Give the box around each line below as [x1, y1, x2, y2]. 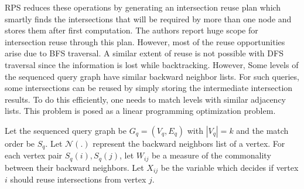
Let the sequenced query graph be [5, 124, 127, 136]
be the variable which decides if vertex [160, 161, 299, 173]
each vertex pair [5, 149, 63, 161]
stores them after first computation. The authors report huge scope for [5, 24, 258, 36]
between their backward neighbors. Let [5, 161, 144, 173]
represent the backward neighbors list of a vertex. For [93, 137, 285, 149]
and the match [236, 124, 289, 136]
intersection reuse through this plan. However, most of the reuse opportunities [5, 35, 285, 48]
